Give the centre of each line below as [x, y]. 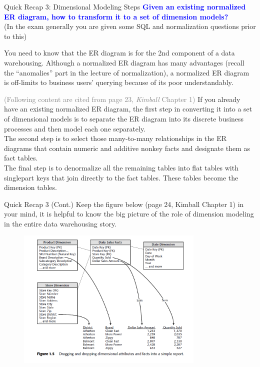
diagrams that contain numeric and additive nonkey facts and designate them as [127, 148]
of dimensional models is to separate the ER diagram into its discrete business [124, 118]
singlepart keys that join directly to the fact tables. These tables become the [121, 177]
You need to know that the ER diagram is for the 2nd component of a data [119, 53]
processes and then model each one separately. [75, 128]
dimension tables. [30, 187]
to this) [15, 36]
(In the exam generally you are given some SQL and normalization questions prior [130, 26]
